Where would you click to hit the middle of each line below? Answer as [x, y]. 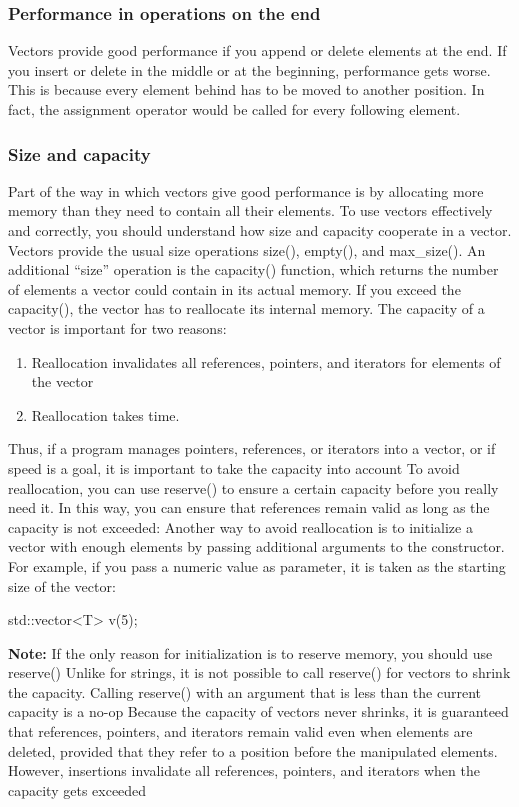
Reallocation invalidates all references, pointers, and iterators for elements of [266, 361]
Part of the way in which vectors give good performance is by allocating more [246, 190]
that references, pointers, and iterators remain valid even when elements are [240, 731]
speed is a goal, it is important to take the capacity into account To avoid [234, 467]
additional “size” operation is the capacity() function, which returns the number [253, 269]
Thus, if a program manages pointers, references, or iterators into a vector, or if [252, 448]
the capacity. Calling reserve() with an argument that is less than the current [244, 691]
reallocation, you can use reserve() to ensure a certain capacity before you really [253, 487]
